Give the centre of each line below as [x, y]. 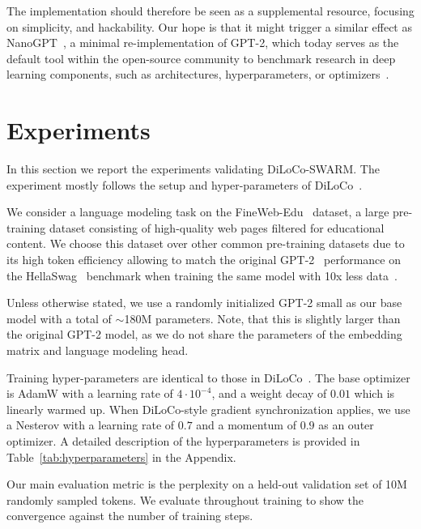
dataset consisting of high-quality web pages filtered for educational [217, 227]
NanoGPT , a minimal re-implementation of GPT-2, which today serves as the [203, 43]
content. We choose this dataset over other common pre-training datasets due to [206, 243]
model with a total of [59, 318]
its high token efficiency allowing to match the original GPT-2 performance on [204, 260]
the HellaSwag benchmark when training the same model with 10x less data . [202, 275]
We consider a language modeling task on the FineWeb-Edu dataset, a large [198, 212]
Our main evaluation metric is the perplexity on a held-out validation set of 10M [207, 484]
